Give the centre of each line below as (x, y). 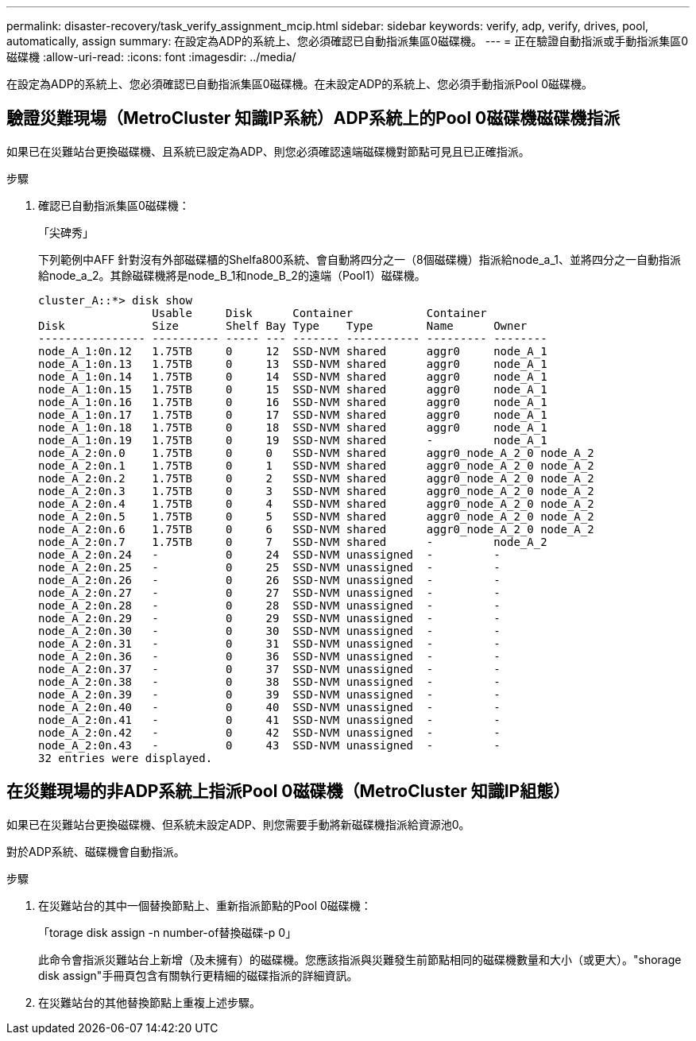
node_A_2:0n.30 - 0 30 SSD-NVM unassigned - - (269, 631)
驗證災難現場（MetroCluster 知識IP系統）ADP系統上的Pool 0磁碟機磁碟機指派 (313, 118)
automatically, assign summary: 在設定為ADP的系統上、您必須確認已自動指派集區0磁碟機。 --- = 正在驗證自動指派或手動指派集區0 (348, 41)
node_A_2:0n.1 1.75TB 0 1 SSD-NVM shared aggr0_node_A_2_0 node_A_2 (316, 465)
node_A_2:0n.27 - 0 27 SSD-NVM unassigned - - (269, 592)
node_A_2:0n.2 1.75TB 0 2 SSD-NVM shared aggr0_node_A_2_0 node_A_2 (316, 478)
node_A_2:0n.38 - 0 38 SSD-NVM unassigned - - (269, 681)
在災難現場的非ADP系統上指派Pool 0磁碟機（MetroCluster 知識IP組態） (288, 791)
